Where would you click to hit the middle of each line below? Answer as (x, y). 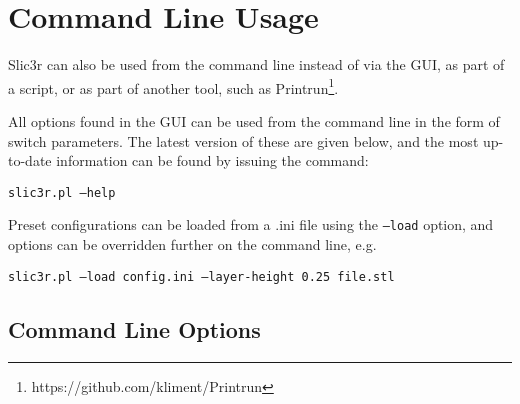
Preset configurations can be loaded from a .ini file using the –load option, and (251, 224)
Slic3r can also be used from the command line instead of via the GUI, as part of (256, 64)
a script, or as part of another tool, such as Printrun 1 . (173, 86)
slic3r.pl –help (62, 192)
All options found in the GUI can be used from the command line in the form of (254, 120)
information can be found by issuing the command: (212, 160)
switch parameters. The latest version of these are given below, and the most (243, 140)
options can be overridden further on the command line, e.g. (192, 244)
